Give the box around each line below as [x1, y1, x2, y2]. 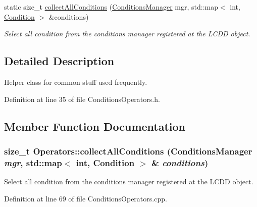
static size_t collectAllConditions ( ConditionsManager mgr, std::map [4, 2, 219, 12]
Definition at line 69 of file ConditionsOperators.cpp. [4, 193, 167, 203]
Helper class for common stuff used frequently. [4, 76, 147, 87]
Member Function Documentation [4, 118, 186, 134]
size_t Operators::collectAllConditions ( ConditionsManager [4, 144, 252, 157]
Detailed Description [4, 53, 115, 69]
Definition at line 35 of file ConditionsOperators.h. [4, 93, 160, 104]
